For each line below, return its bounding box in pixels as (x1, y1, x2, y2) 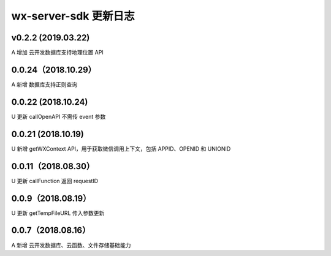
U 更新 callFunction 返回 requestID (11, 177, 98, 184)
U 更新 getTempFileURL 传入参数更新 (11, 209, 105, 217)
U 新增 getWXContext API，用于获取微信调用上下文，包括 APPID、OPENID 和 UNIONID (11, 145, 231, 152)
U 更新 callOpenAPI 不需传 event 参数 (11, 113, 106, 120)
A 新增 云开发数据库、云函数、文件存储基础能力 (11, 241, 131, 249)
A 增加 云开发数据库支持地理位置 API (11, 49, 104, 56)
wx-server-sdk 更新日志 (11, 9, 135, 23)
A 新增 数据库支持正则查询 (11, 80, 78, 88)
